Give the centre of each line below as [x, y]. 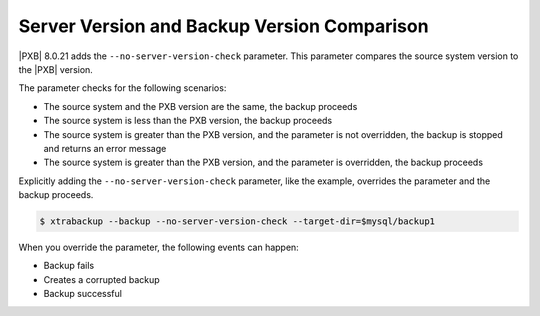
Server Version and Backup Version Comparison [223, 26]
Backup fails [69, 266]
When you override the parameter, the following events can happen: [158, 247]
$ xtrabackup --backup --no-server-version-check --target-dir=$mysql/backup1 [237, 221]
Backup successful [82, 294]
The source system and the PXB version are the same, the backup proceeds [200, 106]
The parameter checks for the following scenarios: [122, 88]
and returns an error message [105, 148]
